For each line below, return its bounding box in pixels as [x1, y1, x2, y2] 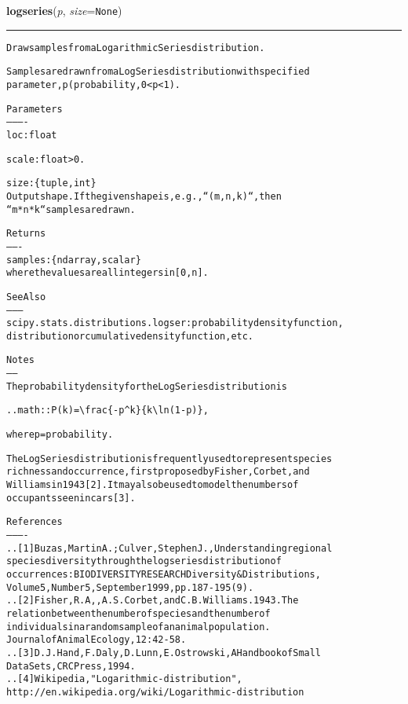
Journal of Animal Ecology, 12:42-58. [6, 634, 187, 646]
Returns [6, 228, 46, 240]
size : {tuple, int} [6, 178, 97, 189]
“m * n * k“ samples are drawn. [6, 203, 136, 215]
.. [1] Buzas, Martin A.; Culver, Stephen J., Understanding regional [6, 542, 333, 554]
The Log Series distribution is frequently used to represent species [6, 453, 333, 464]
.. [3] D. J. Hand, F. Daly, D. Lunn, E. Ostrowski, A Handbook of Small [6, 647, 322, 658]
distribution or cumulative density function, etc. [6, 330, 254, 342]
